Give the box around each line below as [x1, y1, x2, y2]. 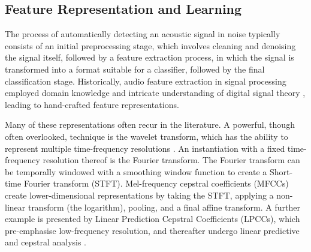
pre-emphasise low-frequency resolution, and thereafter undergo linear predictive [5, 224, 300, 236]
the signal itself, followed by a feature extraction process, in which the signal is [5, 51, 294, 64]
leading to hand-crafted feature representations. [5, 98, 179, 110]
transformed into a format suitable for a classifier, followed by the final [5, 62, 265, 75]
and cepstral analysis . [5, 236, 87, 248]
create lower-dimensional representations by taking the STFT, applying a [5, 188, 274, 201]
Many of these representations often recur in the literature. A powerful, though [5, 118, 295, 131]
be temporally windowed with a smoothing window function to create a [5, 165, 267, 178]
